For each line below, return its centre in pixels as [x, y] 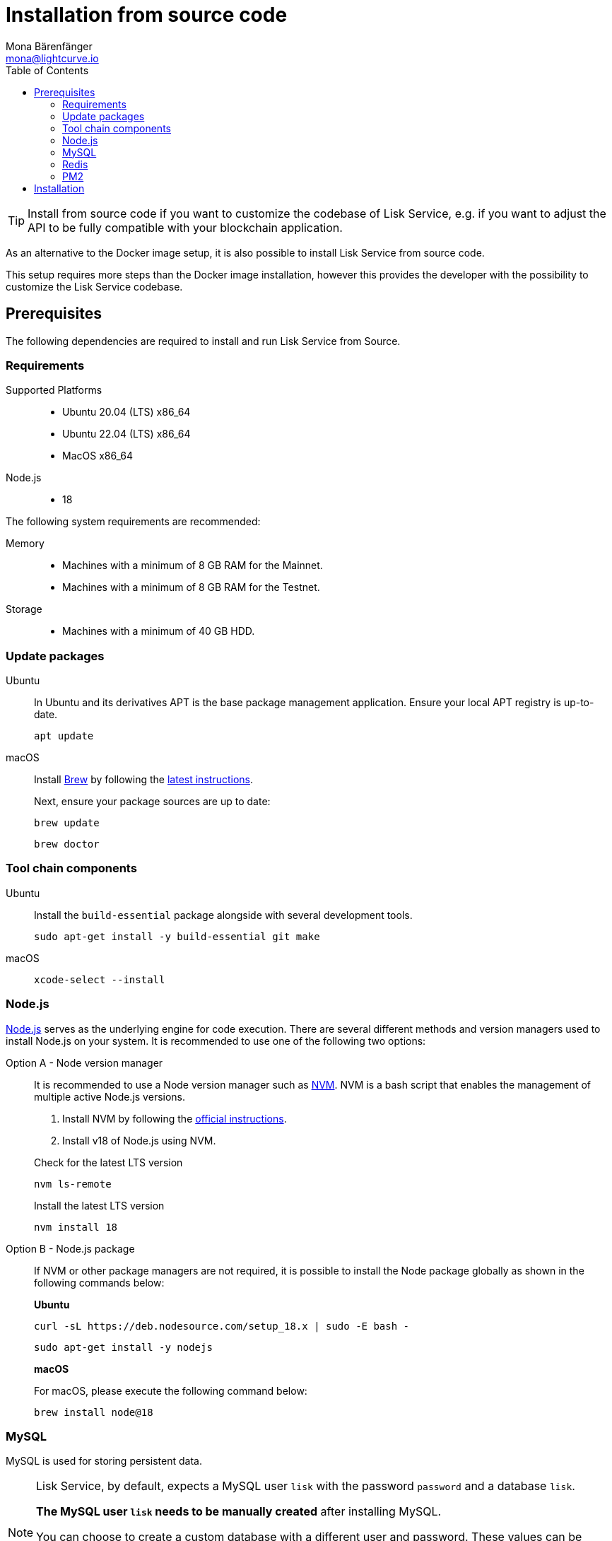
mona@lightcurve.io [52, 58]
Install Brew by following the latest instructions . [143, 780]
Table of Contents [47, 70]
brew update [67, 823]
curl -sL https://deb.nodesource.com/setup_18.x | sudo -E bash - [222, 1326]
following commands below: [99, 1282]
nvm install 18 [76, 1227]
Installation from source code [147, 15]
